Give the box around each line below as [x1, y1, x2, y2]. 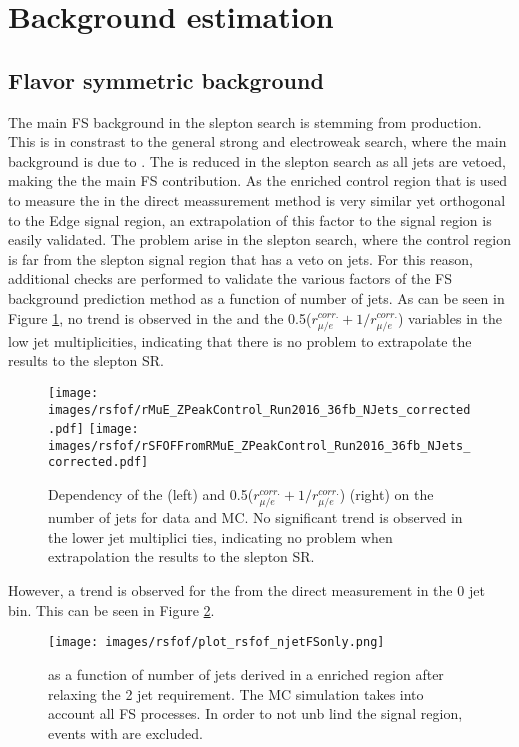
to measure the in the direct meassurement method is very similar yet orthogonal [8, 189, 506, 210]
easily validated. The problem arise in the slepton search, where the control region [8, 229, 511, 250]
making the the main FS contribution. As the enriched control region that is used [8, 170, 508, 191]
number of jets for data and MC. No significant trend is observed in [48, 507, 463, 528]
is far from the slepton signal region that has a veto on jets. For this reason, [8, 248, 473, 269]
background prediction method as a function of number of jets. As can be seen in [8, 287, 505, 308]
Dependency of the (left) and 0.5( [48, 484, 254, 505]
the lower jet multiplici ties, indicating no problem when [48, 526, 393, 547]
